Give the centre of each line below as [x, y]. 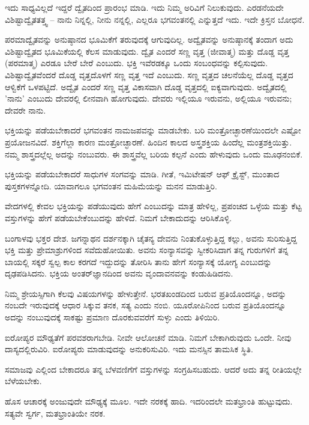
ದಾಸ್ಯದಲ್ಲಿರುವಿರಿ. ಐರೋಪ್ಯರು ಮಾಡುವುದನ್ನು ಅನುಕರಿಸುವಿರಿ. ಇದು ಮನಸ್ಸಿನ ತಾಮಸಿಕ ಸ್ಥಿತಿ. [129, 349]
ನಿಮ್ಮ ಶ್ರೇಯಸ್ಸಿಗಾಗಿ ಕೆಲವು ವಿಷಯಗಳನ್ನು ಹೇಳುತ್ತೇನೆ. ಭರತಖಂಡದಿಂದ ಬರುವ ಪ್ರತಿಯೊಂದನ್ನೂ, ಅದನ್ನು [146, 293]
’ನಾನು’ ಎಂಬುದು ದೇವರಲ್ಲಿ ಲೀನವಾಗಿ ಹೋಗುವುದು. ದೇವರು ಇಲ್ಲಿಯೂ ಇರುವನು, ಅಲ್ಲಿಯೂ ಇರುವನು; [148, 98]
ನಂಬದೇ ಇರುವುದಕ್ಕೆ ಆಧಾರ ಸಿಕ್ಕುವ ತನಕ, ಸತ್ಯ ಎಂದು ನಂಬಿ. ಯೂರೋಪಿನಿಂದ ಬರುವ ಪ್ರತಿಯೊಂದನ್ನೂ [145, 305]
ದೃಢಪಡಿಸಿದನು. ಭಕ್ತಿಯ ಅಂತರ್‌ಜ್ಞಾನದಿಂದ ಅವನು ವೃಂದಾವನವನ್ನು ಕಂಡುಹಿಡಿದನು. [119, 273]
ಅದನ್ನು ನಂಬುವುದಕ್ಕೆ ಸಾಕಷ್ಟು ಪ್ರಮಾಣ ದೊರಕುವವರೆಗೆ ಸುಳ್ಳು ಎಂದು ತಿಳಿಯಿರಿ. [112, 317]
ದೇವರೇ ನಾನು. [25, 110]
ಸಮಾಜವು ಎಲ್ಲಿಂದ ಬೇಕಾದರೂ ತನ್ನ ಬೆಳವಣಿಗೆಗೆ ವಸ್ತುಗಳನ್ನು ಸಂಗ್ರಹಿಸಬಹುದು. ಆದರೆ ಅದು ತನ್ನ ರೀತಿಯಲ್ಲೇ [153, 369]
